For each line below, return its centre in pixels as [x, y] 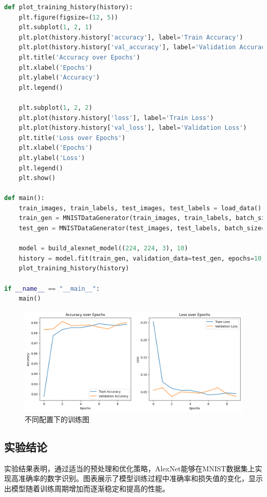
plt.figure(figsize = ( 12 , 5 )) [68, 17]
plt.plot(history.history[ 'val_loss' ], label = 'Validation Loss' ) [133, 128]
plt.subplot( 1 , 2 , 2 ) [55, 107]
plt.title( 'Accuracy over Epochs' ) [79, 57]
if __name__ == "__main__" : [52, 289]
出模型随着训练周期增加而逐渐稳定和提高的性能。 [87, 488]
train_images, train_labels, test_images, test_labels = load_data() [140, 208]
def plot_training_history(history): [69, 7]
